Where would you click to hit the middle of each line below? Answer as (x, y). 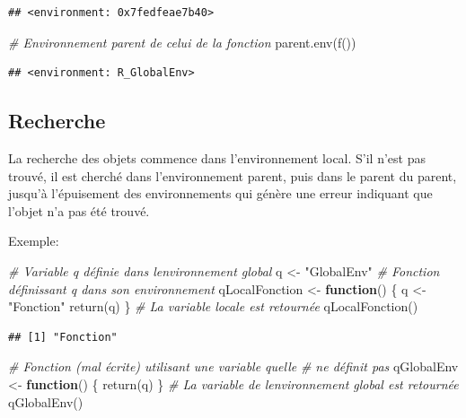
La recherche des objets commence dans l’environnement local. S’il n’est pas (217, 157)
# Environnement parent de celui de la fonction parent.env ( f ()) (182, 42)
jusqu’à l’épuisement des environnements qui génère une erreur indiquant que (220, 193)
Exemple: (34, 241)
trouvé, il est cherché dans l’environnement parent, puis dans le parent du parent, (233, 175)
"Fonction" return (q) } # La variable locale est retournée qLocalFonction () (213, 306)
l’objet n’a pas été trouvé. (79, 210)
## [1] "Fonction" (63, 337)
